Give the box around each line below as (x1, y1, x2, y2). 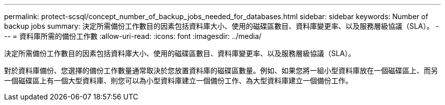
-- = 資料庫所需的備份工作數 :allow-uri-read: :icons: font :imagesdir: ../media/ (4, 32, 262, 40)
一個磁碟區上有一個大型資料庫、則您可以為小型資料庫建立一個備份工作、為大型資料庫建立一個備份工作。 (4, 76, 353, 85)
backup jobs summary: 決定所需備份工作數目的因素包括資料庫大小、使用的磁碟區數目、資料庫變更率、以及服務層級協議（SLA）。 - (4, 22, 439, 30)
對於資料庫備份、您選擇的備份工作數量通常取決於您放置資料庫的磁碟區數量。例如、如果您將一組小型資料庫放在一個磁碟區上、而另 (4, 66, 438, 75)
